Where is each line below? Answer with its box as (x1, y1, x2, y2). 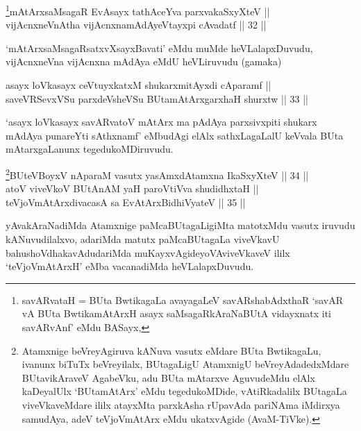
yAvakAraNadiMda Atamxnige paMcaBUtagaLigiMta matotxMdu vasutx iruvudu (6, 218, 355, 233)
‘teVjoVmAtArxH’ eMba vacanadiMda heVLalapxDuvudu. (6, 259, 254, 273)
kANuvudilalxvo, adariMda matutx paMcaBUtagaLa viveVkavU (6, 232, 280, 246)
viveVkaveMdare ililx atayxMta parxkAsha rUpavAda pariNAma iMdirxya (22, 397, 340, 412)
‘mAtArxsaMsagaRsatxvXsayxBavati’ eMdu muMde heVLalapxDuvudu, (6, 40, 313, 55)
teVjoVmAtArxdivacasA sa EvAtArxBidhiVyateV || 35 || (6, 194, 246, 209)
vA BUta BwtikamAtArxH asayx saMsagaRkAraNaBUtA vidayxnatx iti (22, 306, 331, 321)
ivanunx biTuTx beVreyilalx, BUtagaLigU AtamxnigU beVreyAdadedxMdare (22, 357, 349, 371)
